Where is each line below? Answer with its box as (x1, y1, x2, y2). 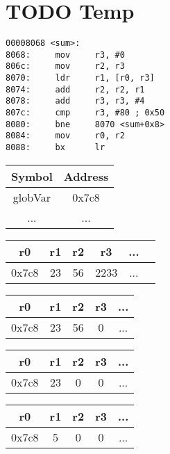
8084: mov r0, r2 (6, 131, 125, 141)
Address (63, 168, 109, 184)
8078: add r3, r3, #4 (6, 96, 145, 106)
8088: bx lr (6, 143, 105, 153)
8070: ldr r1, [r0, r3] (6, 73, 155, 83)
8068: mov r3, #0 (6, 49, 125, 60)
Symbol (11, 168, 53, 184)
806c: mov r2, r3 (6, 61, 125, 72)
